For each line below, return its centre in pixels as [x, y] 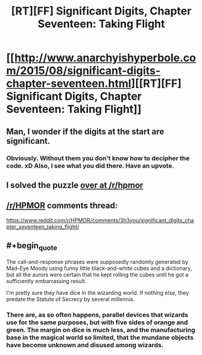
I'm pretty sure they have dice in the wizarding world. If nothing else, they [98, 293]
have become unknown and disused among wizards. [85, 345]
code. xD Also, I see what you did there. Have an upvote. [90, 165]
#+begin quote [32, 246]
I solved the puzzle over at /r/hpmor [75, 185]
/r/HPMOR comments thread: [62, 206]
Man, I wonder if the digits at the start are [85, 131]
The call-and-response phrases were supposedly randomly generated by [97, 261]
